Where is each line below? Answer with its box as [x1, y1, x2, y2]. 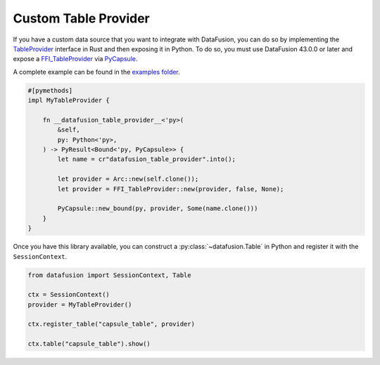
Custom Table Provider [13, 11, 151, 26]
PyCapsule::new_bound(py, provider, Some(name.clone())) [57, 205, 258, 212]
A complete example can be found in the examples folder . [13, 68, 181, 76]
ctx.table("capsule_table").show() [27, 340, 151, 348]
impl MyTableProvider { [27, 96, 110, 105]
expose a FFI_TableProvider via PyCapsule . [13, 55, 138, 63]
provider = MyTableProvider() [27, 300, 132, 309]
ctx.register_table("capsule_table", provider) [27, 320, 195, 328]
